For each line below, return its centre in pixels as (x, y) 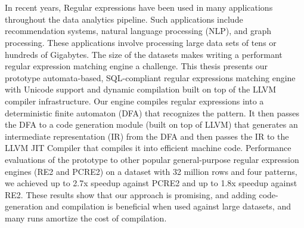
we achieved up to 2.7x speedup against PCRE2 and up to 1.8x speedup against (151, 183)
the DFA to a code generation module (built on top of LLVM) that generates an (151, 124)
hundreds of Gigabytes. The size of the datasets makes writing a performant (144, 54)
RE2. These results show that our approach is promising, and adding (131, 194)
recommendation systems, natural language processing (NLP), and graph (138, 31)
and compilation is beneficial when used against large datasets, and (168, 206)
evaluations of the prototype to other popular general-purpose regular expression (152, 159)
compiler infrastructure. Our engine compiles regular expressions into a (134, 101)
